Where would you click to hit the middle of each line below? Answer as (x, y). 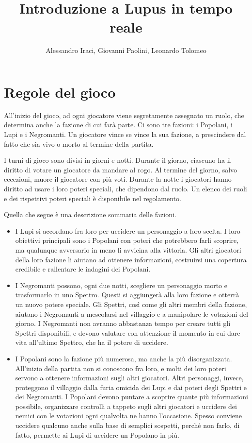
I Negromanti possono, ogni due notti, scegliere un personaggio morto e (121, 285)
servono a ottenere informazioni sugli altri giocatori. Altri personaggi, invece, (129, 378)
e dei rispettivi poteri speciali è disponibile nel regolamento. (93, 198)
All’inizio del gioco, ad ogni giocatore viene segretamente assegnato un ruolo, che (124, 115)
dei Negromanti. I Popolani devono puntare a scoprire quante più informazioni (132, 397)
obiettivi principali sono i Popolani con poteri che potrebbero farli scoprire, (127, 240)
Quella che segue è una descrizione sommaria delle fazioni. (90, 214)
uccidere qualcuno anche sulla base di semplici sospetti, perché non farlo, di (127, 425)
